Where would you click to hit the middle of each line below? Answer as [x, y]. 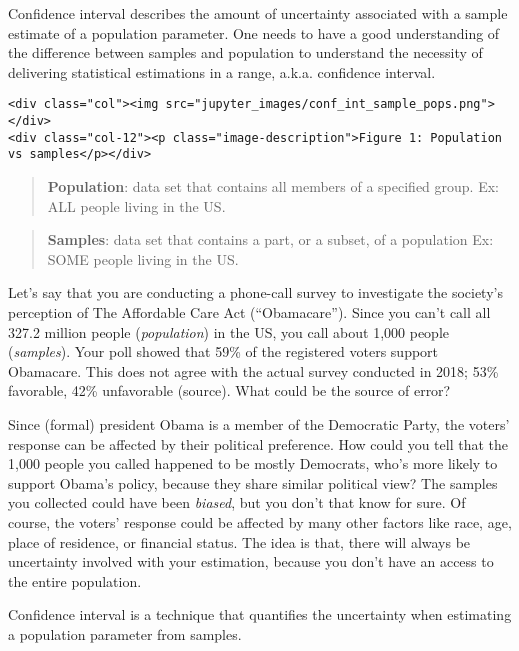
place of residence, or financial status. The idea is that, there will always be [239, 541]
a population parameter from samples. [125, 633]
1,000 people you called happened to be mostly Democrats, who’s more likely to [253, 463]
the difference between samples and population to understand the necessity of [245, 52]
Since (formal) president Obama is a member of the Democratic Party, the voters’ [259, 423]
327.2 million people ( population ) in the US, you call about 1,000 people [229, 331]
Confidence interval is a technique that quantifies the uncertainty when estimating [260, 614]
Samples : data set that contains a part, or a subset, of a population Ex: [270, 239]
